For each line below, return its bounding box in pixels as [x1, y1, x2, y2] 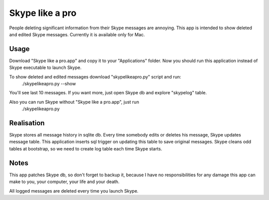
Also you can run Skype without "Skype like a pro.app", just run [9, 99, 139, 105]
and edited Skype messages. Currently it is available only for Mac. [9, 31, 145, 37]
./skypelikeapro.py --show [21, 81, 76, 87]
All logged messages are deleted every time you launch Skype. [9, 188, 139, 194]
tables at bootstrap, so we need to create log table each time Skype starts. [9, 145, 162, 151]
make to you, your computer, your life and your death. [9, 179, 120, 185]
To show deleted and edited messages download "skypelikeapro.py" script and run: [9, 73, 181, 79]
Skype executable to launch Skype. [9, 65, 82, 70]
